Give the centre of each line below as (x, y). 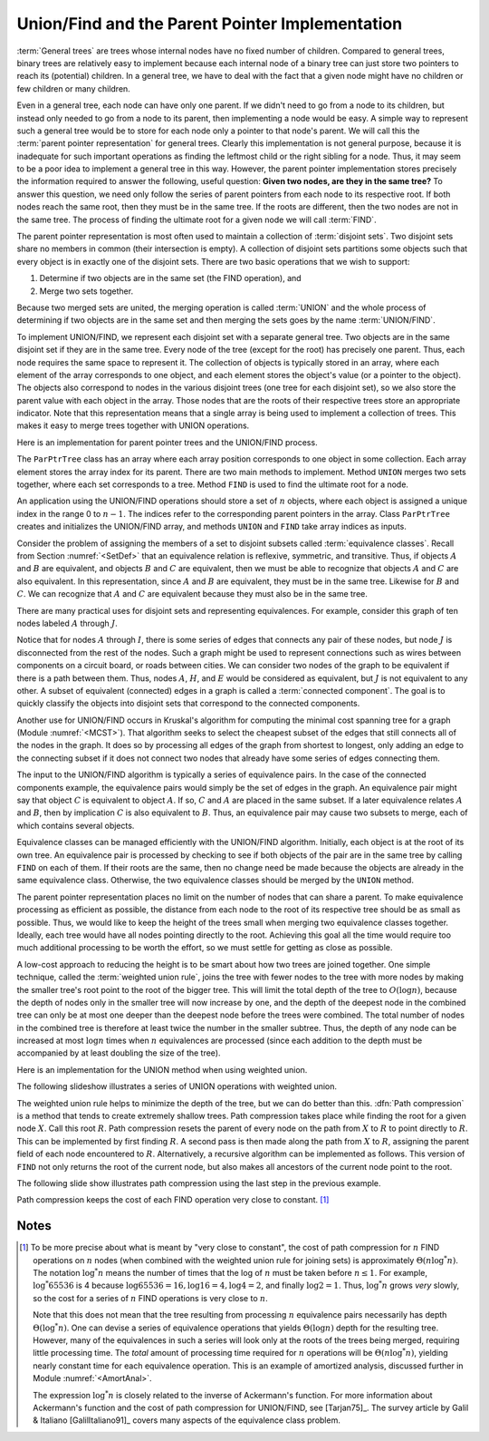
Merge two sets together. (86, 291)
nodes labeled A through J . (67, 623)
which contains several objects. (76, 825)
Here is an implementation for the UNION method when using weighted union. (162, 1069)
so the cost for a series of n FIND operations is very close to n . (151, 1298)
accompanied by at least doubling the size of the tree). (119, 1053)
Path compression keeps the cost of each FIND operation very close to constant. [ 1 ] (173, 1200)
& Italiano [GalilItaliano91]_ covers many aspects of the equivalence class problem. (187, 1420)
